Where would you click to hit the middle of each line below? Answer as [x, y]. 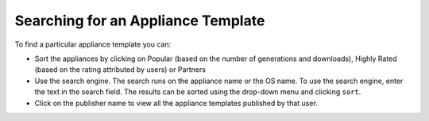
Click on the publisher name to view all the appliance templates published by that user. [176, 103]
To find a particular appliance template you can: [93, 44]
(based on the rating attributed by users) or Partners [120, 70]
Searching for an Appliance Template [140, 21]
